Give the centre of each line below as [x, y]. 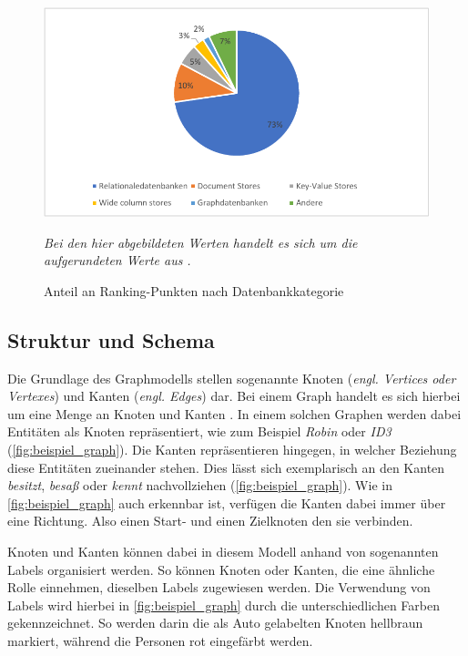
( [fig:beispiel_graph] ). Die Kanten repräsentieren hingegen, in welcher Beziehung [232, 449]
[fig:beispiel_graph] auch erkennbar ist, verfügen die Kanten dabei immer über [227, 502]
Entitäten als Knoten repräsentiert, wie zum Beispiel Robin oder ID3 [199, 431]
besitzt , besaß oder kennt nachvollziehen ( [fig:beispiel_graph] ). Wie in [200, 485]
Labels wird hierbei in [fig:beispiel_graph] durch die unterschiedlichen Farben [224, 605]
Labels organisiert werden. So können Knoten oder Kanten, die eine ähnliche [221, 569]
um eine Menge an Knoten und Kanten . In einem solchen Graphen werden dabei [234, 413]
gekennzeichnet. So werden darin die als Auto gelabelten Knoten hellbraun [215, 623]
